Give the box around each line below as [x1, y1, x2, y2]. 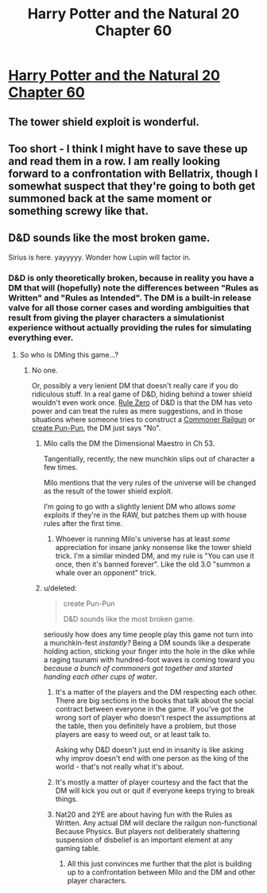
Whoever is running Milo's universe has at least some [55, 534, 230, 544]
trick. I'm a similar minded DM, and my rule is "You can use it [55, 551, 254, 561]
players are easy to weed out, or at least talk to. [55, 730, 211, 739]
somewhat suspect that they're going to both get [8, 179, 256, 193]
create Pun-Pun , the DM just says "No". [31, 423, 161, 433]
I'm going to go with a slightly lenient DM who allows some [43, 502, 236, 512]
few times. [43, 462, 78, 472]
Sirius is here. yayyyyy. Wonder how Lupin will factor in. [8, 252, 192, 262]
